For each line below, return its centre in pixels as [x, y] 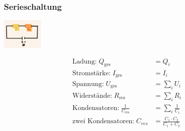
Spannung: [88, 84]
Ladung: [85, 61]
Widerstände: [92, 96]
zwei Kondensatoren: [103, 121]
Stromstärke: [92, 73]
